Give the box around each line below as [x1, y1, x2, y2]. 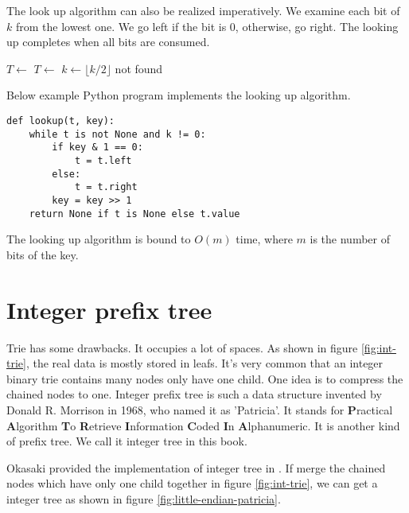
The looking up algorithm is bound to [6, 231, 191, 247]
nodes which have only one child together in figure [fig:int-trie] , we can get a [6, 475, 378, 492]
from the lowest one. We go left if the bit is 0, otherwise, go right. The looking [15, 17, 399, 34]
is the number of [310, 231, 390, 247]
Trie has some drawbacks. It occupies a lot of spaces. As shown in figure [6, 339, 358, 356]
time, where [236, 231, 293, 247]
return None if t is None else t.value [29, 208, 240, 220]
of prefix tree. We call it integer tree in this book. [6, 433, 247, 449]
